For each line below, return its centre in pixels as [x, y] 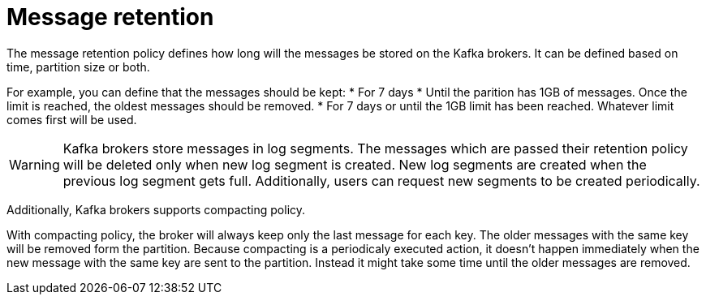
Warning [34, 164]
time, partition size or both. [78, 67]
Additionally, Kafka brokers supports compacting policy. [156, 209]
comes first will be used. [72, 119]
